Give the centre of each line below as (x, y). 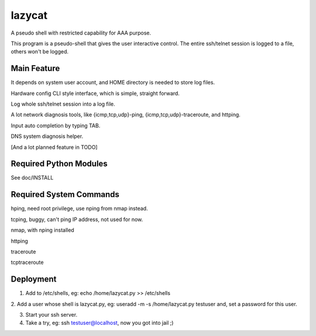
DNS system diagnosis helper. (47, 136)
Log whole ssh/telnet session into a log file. (63, 104)
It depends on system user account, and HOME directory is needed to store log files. (113, 83)
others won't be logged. (39, 52)
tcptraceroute (27, 262)
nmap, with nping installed (42, 230)
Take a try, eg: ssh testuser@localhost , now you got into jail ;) (99, 323)
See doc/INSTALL (32, 178)
